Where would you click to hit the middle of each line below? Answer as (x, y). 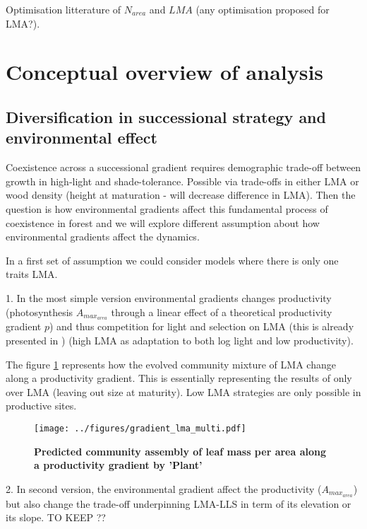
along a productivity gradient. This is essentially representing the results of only (179, 378)
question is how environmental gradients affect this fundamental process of (167, 208)
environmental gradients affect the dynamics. (103, 237)
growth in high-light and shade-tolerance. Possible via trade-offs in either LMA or (182, 181)
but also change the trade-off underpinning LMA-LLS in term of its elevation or (179, 503)
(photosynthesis (40, 312)
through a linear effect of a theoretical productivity (222, 312)
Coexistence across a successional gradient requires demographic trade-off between (183, 167)
